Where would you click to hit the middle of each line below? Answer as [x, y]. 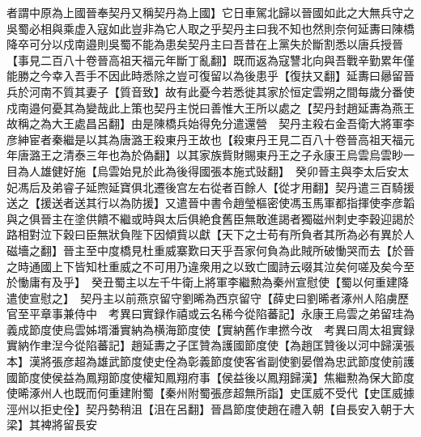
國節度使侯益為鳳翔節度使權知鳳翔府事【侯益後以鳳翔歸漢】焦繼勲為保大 [199, 377]
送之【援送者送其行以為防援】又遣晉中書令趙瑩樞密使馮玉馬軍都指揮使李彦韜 [210, 203]
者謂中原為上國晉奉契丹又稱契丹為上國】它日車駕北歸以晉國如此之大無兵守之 [210, 12]
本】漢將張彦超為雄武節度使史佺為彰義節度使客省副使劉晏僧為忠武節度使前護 [210, 361]
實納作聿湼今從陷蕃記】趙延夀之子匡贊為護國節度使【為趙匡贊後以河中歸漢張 [210, 345]
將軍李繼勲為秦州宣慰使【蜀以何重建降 [306, 282]
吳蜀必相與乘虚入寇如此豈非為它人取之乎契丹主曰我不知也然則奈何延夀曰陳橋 [210, 28]
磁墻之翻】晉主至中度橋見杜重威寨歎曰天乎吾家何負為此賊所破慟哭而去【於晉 [210, 250]
